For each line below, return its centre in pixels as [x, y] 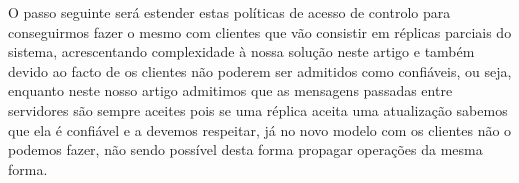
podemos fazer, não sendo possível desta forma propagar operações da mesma [245, 149]
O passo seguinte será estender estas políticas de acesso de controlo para [229, 12]
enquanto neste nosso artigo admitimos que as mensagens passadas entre [230, 90]
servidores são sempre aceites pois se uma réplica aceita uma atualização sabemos [258, 109]
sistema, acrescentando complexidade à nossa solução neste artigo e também [241, 51]
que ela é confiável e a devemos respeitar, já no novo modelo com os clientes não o [260, 129]
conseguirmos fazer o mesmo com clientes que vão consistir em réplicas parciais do [260, 31]
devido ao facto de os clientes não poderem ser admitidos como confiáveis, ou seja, [260, 70]
